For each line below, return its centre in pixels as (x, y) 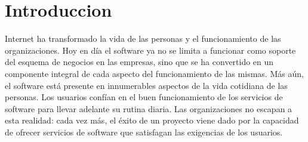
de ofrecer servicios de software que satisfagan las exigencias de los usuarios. (144, 132)
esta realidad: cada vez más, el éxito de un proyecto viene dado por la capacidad (152, 120)
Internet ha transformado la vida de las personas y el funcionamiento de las (143, 38)
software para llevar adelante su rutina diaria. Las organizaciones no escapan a (149, 108)
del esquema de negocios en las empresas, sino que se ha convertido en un (139, 62)
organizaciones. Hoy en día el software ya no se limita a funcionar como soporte (150, 50)
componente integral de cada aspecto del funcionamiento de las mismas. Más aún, (154, 73)
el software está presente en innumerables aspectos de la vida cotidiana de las (146, 85)
